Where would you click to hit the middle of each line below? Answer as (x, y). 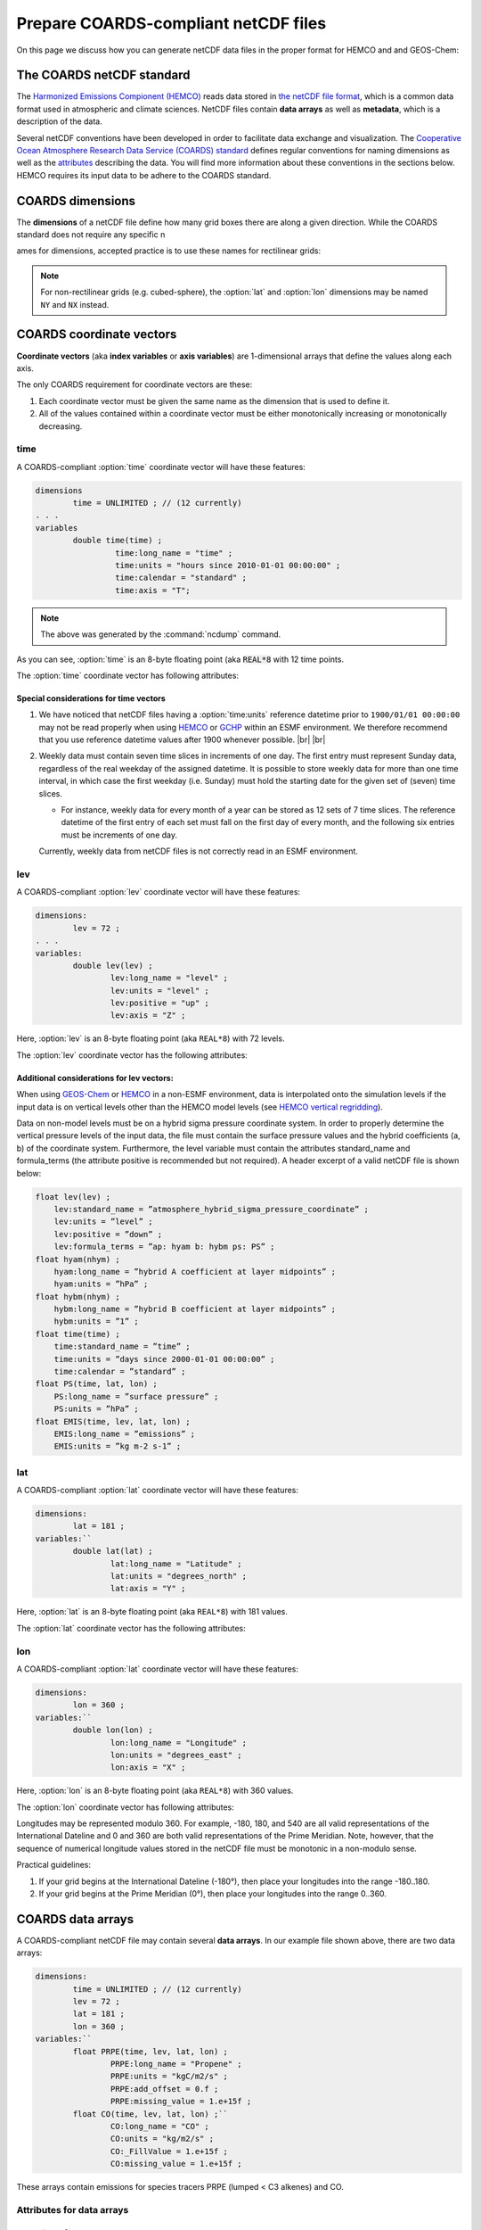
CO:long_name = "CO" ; (159, 2126)
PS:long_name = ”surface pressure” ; (136, 1396)
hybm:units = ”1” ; (97, 1321)
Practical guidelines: (53, 1865)
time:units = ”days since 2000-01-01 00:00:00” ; (164, 1359)
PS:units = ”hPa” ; (97, 1409)
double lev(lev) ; (113, 965)
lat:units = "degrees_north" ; (178, 1576)
